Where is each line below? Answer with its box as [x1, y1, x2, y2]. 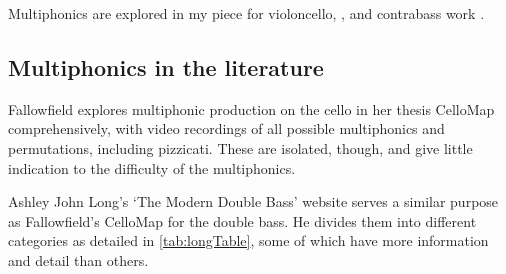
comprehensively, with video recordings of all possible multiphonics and [8, 118, 445, 139]
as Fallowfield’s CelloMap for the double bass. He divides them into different [8, 210, 477, 231]
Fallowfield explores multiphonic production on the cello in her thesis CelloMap [8, 98, 495, 119]
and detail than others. [8, 249, 149, 270]
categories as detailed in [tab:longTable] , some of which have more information [8, 230, 489, 251]
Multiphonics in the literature [8, 51, 324, 82]
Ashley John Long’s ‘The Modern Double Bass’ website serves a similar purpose [8, 191, 499, 212]
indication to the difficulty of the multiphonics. [8, 157, 296, 178]
